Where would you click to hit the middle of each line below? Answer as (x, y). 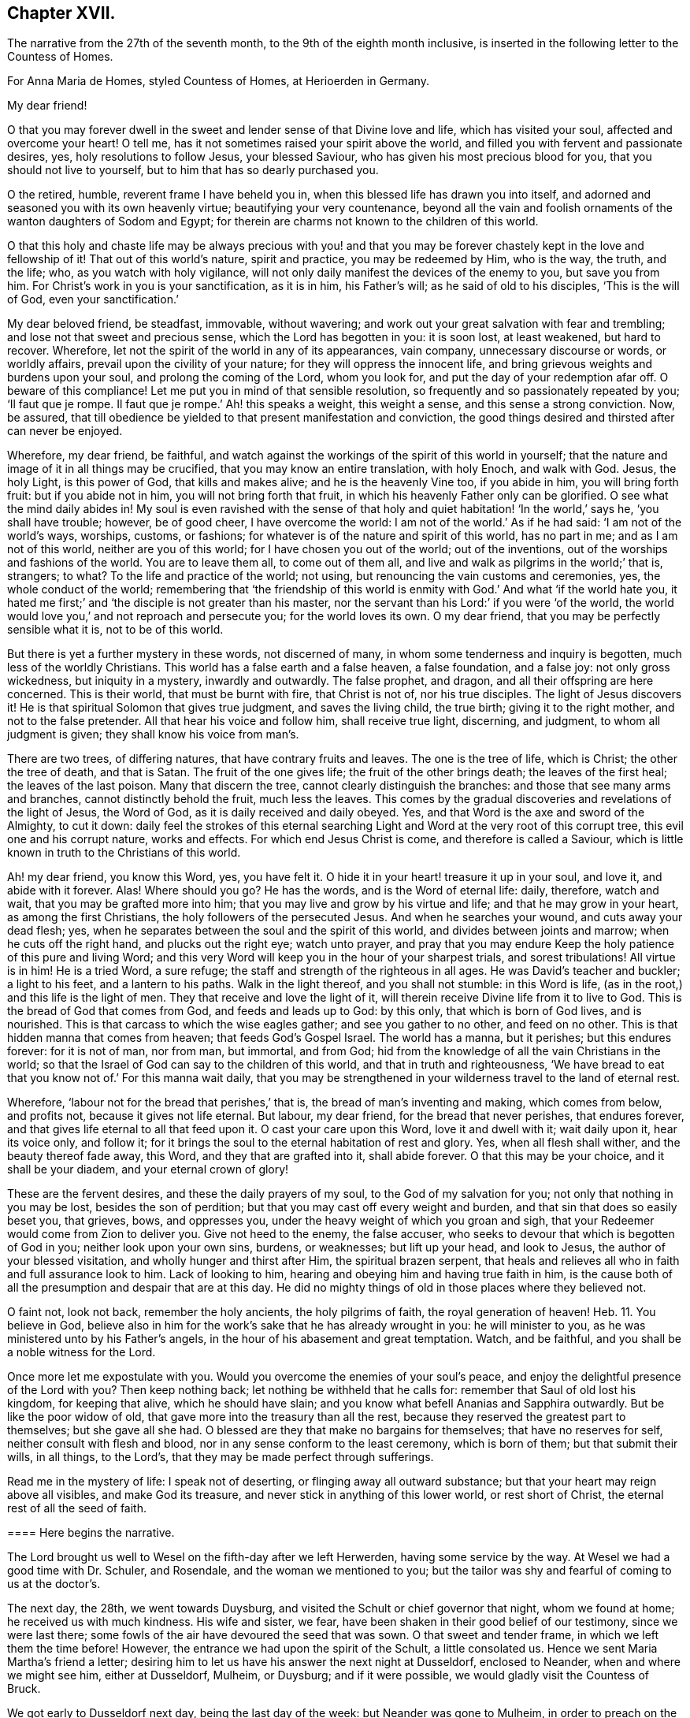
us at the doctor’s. (54, 1584)
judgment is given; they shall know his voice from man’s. (153, 734)
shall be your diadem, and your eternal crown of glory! (148, 1170)
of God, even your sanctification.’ (93, 299)
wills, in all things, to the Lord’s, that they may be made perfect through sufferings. (221, 1457)
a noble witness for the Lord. (82, 1352)
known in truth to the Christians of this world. (124, 853)
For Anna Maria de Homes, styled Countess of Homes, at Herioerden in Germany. (218, 81)
